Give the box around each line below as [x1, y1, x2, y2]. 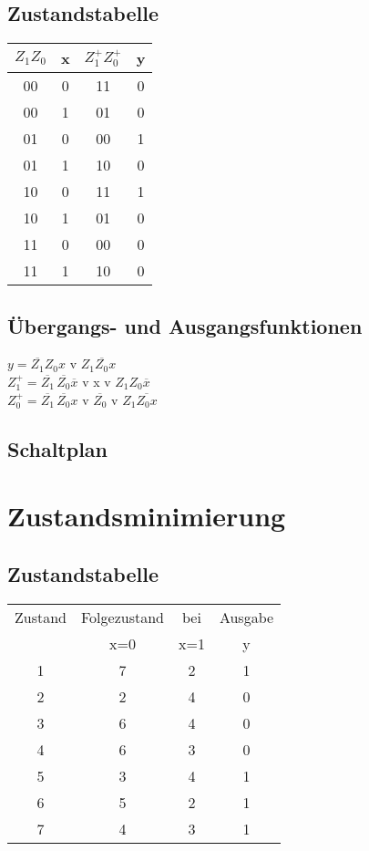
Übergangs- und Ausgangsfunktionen [7, 311, 363, 339]
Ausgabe [219, 606, 274, 628]
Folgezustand [81, 606, 164, 628]
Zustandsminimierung [7, 497, 286, 534]
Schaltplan [7, 434, 108, 462]
